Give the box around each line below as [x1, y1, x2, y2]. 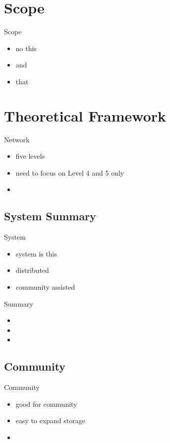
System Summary [4, 208, 96, 224]
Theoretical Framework [4, 105, 167, 126]
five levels [15, 151, 45, 161]
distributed [15, 265, 49, 275]
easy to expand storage [15, 415, 85, 426]
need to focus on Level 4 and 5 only [15, 167, 124, 178]
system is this [15, 248, 57, 258]
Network [4, 134, 30, 144]
